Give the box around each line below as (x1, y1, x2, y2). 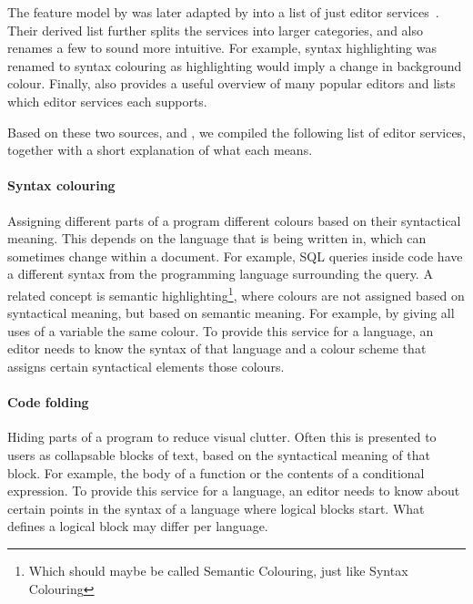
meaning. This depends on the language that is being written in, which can (7, 229, 427, 248)
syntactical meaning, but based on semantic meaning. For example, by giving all (7, 303, 455, 322)
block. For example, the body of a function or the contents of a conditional (7, 463, 425, 482)
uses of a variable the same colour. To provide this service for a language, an (7, 321, 434, 340)
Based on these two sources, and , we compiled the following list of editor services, (7, 122, 467, 141)
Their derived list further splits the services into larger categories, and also (7, 20, 424, 39)
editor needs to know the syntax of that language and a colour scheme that (7, 339, 427, 358)
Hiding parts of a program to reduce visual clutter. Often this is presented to (7, 427, 437, 446)
